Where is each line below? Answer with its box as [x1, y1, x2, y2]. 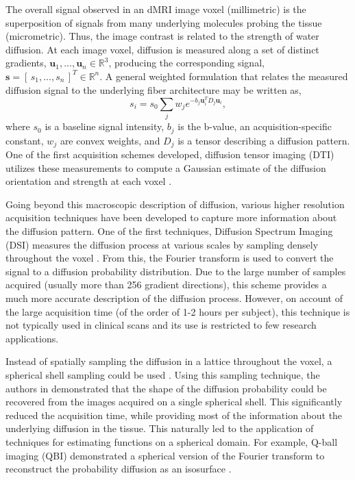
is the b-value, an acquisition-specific [177, 119, 332, 134]
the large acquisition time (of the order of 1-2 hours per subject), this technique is [5, 304, 350, 318]
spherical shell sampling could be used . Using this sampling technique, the [5, 368, 320, 381]
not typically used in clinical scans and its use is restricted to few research [5, 318, 317, 332]
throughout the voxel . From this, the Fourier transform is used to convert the [5, 251, 334, 265]
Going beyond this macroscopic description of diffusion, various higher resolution [5, 197, 345, 211]
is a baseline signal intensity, [45, 119, 164, 134]
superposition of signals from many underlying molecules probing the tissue [5, 15, 322, 29]
